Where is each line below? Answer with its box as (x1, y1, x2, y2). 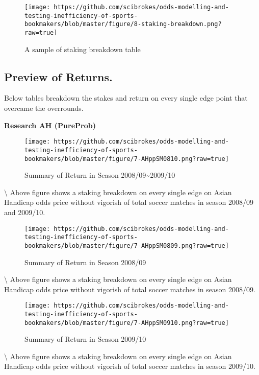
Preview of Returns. (4, 68, 113, 84)
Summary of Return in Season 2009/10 (24, 334, 146, 344)
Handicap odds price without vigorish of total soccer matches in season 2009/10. (4, 361, 255, 371)
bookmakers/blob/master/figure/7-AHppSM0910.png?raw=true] (24, 319, 229, 326)
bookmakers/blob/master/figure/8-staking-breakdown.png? (24, 20, 222, 28)
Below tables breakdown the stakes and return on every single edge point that (4, 92, 248, 103)
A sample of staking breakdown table (24, 43, 141, 54)
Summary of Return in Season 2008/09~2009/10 (24, 170, 175, 180)
